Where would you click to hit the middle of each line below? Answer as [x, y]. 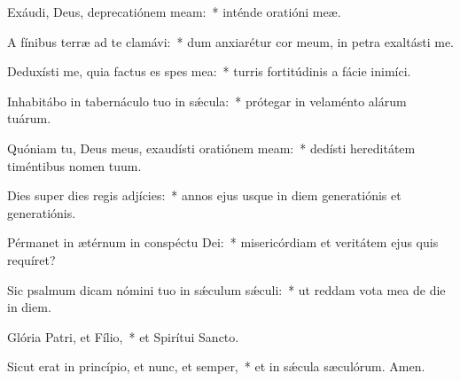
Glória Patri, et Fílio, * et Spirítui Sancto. [123, 336]
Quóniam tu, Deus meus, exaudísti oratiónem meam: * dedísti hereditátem [211, 148]
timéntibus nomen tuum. [74, 165]
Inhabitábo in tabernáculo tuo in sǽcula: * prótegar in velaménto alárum [207, 101]
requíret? [31, 259]
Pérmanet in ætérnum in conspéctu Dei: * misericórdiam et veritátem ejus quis [223, 242]
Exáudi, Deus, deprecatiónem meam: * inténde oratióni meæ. [174, 12]
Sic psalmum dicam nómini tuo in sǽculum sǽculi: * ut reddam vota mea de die [226, 289]
